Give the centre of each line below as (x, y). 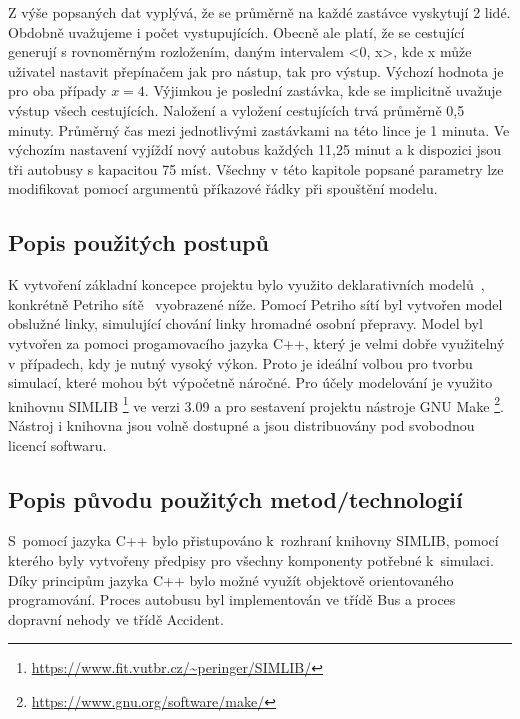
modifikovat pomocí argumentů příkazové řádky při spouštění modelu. (223, 188)
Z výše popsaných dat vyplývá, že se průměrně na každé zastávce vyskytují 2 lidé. (259, 12)
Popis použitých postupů (138, 242)
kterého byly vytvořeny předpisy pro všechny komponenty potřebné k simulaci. (251, 559)
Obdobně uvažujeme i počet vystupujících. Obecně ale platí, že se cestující (236, 31)
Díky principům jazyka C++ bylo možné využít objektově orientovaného (231, 579)
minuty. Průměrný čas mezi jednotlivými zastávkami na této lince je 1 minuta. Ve (259, 129)
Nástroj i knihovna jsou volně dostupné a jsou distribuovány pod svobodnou (241, 424)
